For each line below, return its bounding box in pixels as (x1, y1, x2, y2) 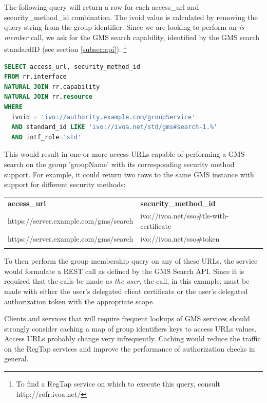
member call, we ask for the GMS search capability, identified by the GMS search (4, 31, 260, 42)
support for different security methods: (4, 179, 126, 190)
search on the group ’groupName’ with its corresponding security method (4, 158, 235, 169)
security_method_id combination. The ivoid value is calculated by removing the (4, 11, 258, 22)
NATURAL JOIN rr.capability (4, 83, 100, 90)
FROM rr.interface (4, 73, 67, 81)
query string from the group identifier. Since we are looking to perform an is (4, 22, 244, 32)
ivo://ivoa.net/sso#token (140, 233, 220, 244)
